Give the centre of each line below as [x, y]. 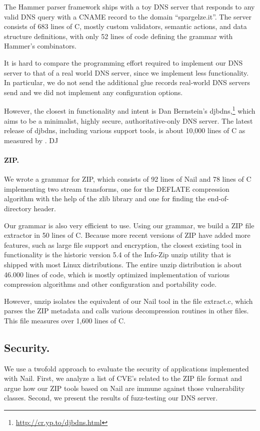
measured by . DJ [31, 140]
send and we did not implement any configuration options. [93, 92]
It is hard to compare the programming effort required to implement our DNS [123, 62]
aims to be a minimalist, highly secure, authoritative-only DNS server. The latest [128, 120]
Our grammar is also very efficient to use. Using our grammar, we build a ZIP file [129, 225]
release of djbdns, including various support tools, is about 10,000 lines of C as [125, 130]
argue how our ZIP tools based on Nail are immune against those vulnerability [124, 388]
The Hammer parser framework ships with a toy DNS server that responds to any [129, 7]
